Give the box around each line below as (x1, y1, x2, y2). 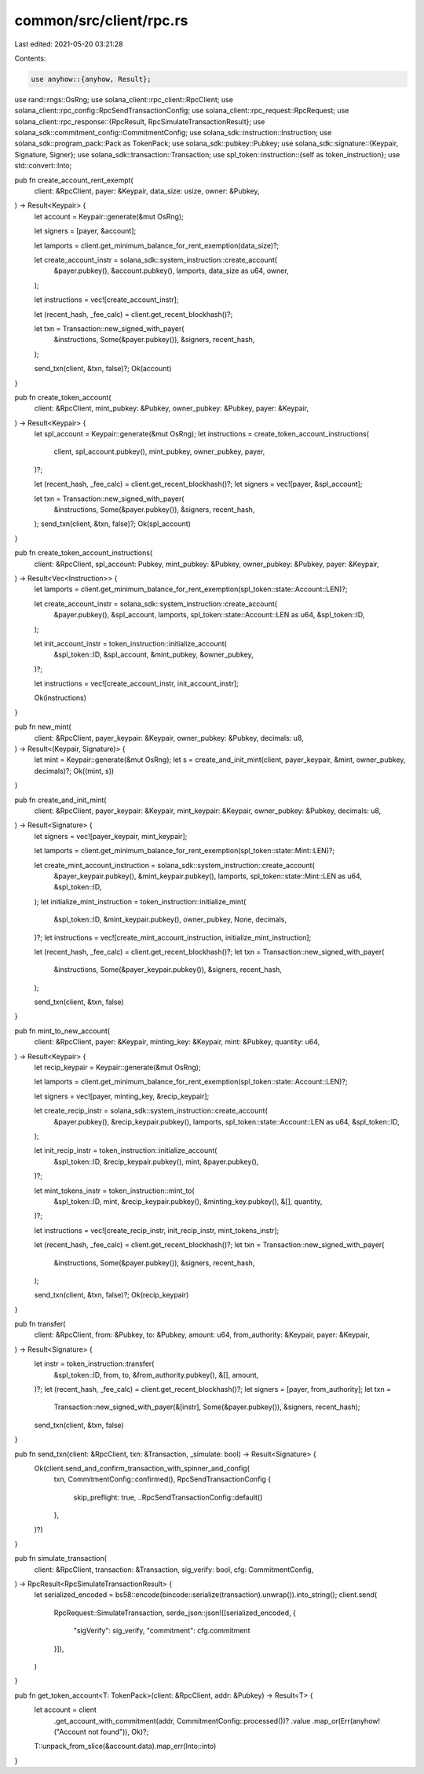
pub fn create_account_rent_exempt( (14, 175, 133, 185)
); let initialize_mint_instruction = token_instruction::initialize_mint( (34, 896, 247, 906)
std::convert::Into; (14, 161, 72, 171)
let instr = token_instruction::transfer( (34, 1359, 155, 1368)
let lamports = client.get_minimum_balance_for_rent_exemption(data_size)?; (34, 241, 280, 250)
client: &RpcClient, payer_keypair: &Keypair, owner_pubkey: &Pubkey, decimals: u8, (34, 733, 304, 742)
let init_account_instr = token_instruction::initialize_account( (34, 639, 227, 648)
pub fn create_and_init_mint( (14, 795, 107, 804)
